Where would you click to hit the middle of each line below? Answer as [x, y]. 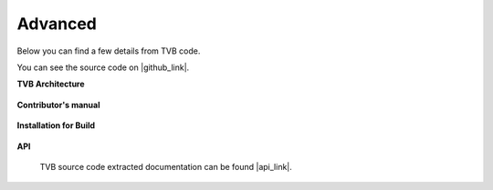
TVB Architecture [51, 84]
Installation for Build [56, 125]
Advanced [57, 24]
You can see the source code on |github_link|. [103, 67]
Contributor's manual [58, 105]
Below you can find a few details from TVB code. [109, 51]
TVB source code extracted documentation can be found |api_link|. [166, 166]
